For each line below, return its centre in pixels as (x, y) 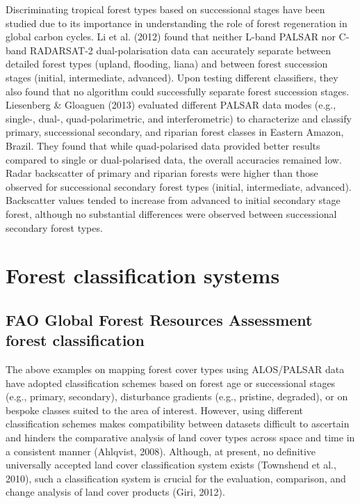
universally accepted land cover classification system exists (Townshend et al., (171, 465)
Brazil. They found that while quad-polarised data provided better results (163, 145)
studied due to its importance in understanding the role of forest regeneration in (177, 23)
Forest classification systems (143, 275)
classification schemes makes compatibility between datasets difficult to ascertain (178, 424)
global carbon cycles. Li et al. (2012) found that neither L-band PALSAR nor (171, 37)
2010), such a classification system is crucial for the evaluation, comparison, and (176, 478)
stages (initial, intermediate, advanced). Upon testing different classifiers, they (172, 77)
